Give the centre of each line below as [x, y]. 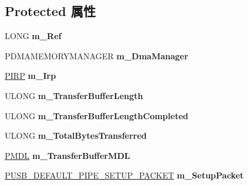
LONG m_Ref [33, 36]
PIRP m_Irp [30, 76]
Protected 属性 [50, 11]
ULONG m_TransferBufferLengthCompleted [96, 115]
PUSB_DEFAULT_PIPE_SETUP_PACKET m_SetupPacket [124, 175]
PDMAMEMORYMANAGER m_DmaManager [96, 55]
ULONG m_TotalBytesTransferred [76, 135]
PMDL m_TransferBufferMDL [67, 155]
